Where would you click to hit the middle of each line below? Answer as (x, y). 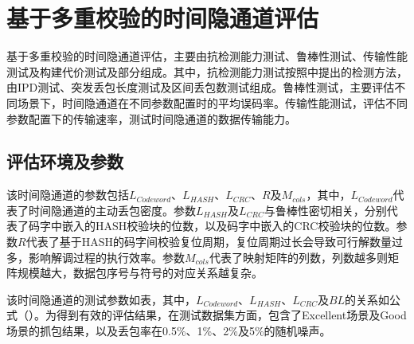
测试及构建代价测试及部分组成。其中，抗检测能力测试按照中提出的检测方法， (207, 71)
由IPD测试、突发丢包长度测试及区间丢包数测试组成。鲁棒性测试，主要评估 (201, 87)
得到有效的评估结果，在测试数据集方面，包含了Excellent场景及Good (231, 315)
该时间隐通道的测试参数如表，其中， (101, 299)
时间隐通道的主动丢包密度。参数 (112, 210)
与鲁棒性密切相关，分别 (325, 210)
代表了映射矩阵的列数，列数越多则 (298, 257)
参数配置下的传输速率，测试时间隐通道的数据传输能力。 (151, 118)
